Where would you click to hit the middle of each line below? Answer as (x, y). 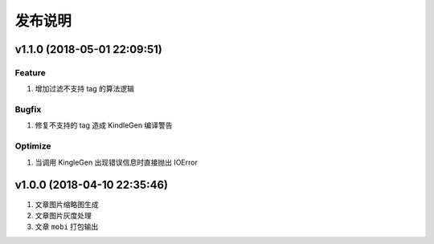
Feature (30, 72)
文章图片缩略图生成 (67, 204)
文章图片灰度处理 (63, 215)
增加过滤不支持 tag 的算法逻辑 (84, 89)
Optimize (33, 146)
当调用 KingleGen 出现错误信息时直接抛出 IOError (117, 162)
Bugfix (28, 110)
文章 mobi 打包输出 (67, 227)
